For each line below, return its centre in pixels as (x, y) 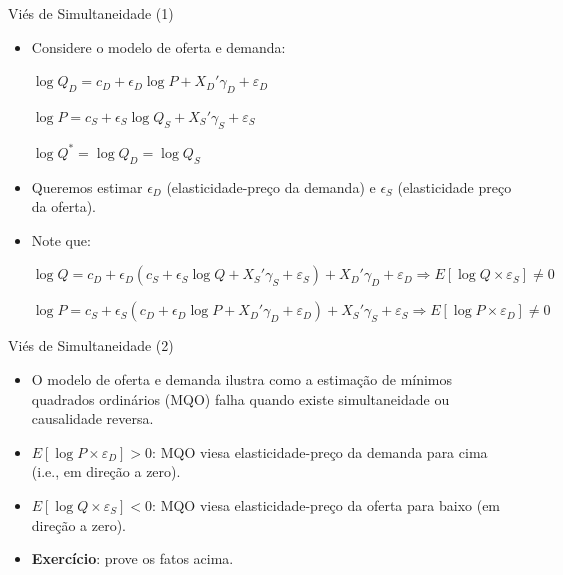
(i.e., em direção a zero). (106, 471)
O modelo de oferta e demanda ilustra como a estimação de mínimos (242, 378)
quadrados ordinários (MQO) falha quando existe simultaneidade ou (240, 398)
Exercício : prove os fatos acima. (132, 558)
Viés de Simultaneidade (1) (91, 13)
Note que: (61, 239)
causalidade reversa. (92, 418)
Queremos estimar (87, 186)
